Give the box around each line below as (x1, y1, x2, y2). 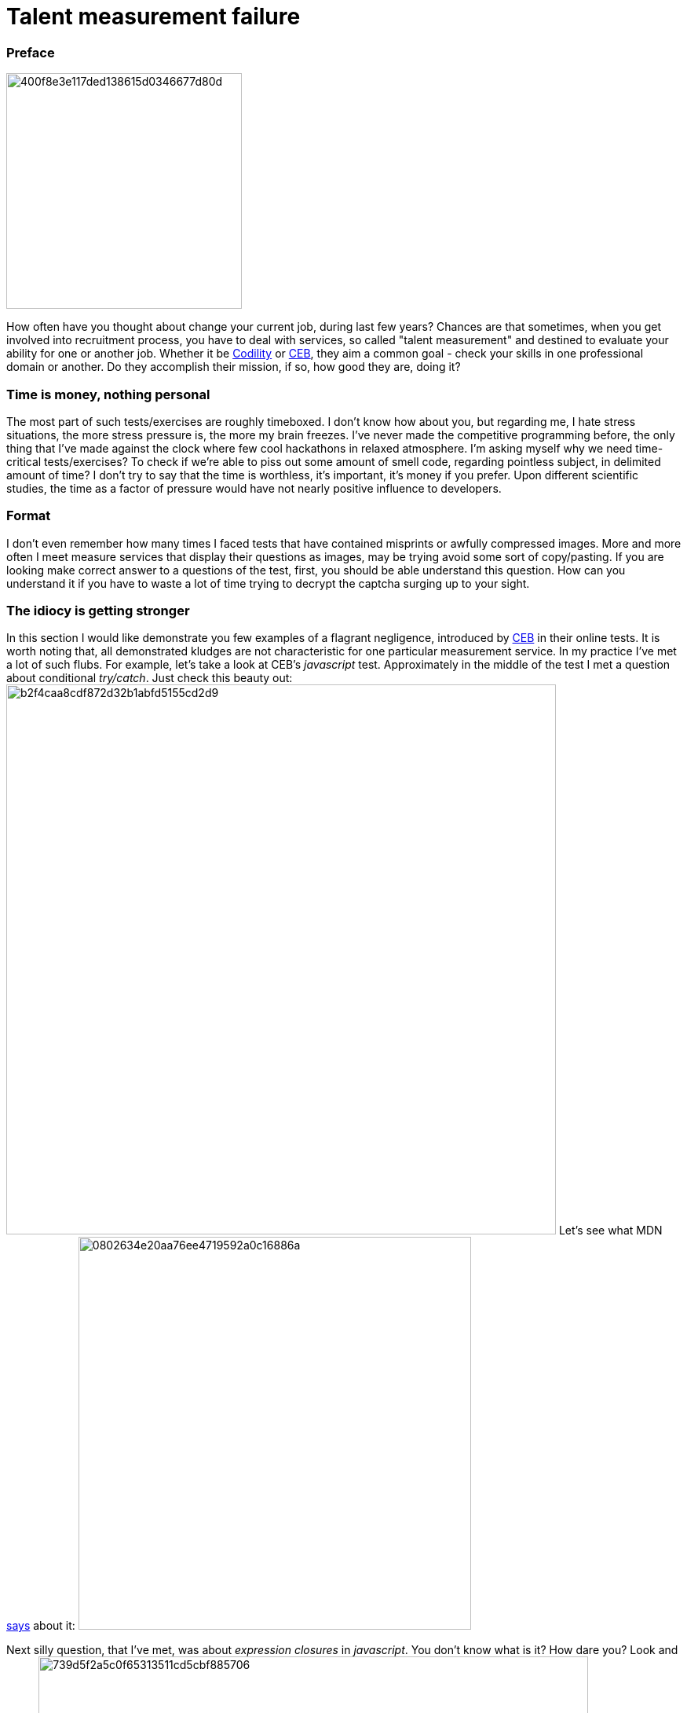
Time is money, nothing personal (6, 386, 210, 402)
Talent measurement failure (6, 3, 301, 30)
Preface (6, 44, 55, 61)
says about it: (6, 1619, 75, 1633)
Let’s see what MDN (558, 1223, 663, 1238)
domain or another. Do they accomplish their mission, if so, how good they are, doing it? (6, 360, 461, 374)
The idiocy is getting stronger (6, 603, 190, 618)
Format (6, 508, 51, 524)
